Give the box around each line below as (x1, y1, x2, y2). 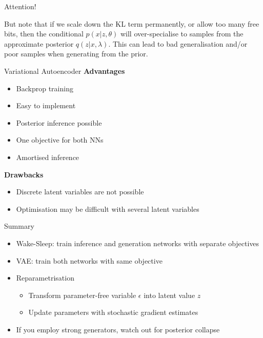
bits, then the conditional (4, 28, 84, 39)
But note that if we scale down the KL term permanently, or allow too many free (4, 18, 259, 29)
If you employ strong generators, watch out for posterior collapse (16, 324, 220, 334)
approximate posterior (4, 38, 74, 49)
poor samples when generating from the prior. (4, 48, 148, 59)
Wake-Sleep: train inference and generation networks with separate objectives (16, 237, 259, 248)
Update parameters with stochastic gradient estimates (28, 307, 198, 317)
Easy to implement (16, 100, 76, 111)
